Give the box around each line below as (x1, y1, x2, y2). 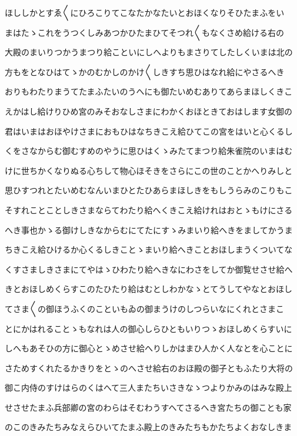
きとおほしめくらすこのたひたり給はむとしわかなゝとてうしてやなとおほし (5, 283, 292, 295)
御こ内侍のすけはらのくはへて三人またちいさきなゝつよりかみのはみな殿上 (5, 381, 292, 394)
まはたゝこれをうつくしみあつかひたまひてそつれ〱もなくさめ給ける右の (5, 26, 284, 38)
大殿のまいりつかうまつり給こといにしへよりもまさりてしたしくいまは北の (5, 46, 293, 58)
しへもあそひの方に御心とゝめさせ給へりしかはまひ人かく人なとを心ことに (5, 342, 293, 354)
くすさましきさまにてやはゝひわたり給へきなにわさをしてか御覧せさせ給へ (5, 263, 293, 275)
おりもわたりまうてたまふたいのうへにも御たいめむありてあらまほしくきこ (5, 85, 293, 98)
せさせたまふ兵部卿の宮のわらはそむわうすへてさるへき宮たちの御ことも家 (5, 401, 292, 413)
